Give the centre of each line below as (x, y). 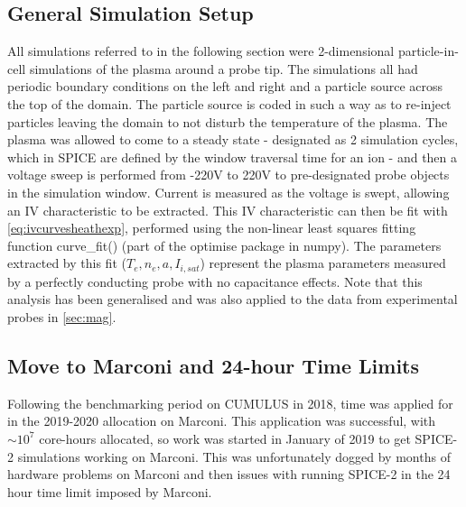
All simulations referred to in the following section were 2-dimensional (201, 51)
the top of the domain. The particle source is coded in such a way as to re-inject (229, 103)
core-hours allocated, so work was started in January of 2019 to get (225, 438)
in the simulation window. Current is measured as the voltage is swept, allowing (228, 192)
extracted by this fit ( (67, 263)
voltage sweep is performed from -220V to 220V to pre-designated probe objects (228, 175)
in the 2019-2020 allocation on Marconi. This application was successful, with (222, 421)
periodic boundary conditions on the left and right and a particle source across (225, 86)
